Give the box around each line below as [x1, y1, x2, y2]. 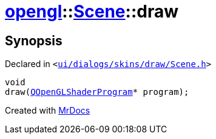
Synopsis [5, 33, 62, 48]
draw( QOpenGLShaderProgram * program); [5, 87, 189, 97]
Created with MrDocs [5, 105, 90, 116]
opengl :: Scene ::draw [5, 1, 178, 22]
